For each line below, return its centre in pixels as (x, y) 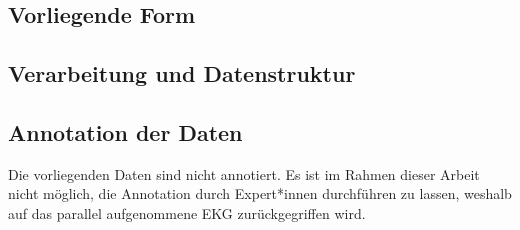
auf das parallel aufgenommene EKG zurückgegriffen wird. (187, 212)
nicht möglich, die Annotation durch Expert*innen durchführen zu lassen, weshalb (260, 193)
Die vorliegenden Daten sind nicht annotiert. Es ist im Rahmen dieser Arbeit (244, 173)
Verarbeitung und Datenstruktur (182, 73)
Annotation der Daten (125, 131)
